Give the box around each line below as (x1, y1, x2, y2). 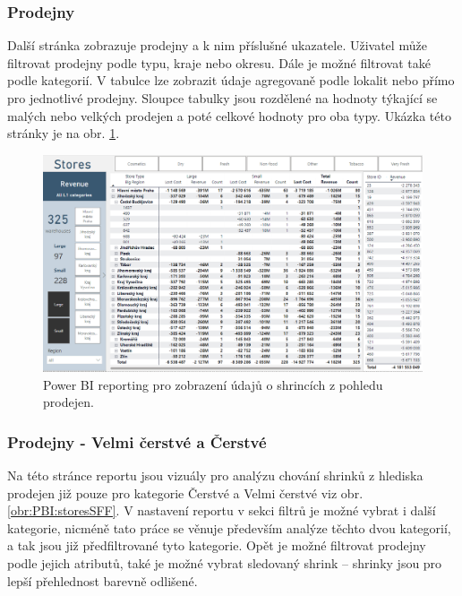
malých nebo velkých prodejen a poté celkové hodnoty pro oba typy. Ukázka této (7, 106, 451, 125)
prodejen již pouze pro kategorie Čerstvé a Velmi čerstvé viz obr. (7, 483, 364, 502)
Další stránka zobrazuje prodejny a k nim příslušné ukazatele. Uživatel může (7, 36, 427, 55)
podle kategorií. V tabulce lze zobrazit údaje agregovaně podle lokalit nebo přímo (7, 71, 455, 90)
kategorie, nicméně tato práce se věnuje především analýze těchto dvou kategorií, (7, 518, 451, 537)
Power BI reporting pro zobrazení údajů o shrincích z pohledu (43, 375, 383, 393)
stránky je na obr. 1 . (7, 124, 120, 143)
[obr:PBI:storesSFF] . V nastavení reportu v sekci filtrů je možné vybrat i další (7, 501, 436, 520)
